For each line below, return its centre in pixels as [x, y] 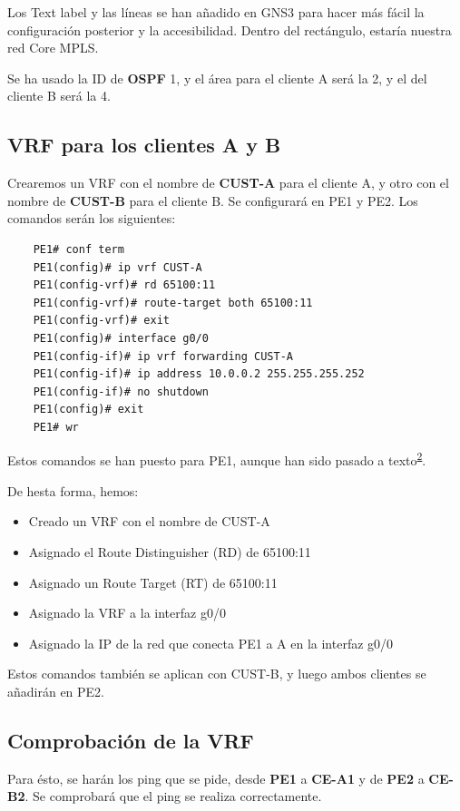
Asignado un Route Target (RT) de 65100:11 [153, 582]
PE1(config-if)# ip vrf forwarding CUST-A [163, 356]
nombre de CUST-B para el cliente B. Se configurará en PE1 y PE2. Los [213, 200]
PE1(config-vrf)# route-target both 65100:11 [173, 303]
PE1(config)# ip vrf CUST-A [117, 267]
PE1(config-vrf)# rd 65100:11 [124, 285]
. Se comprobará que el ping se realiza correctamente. [173, 796]
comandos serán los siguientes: [92, 218]
